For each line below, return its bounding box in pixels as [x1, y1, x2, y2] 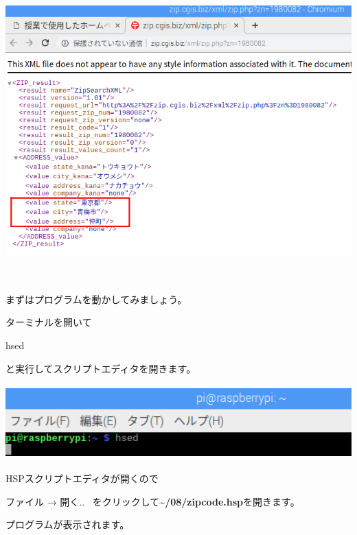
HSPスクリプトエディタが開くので [5, 471, 159, 486]
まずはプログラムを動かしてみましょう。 [5, 292, 187, 306]
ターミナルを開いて [5, 315, 92, 329]
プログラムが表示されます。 [5, 517, 130, 532]
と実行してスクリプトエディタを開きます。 [5, 361, 196, 375]
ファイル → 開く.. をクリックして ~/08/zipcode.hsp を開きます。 [5, 494, 300, 508]
